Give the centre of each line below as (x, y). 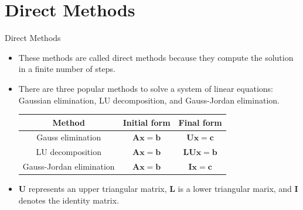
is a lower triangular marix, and (235, 189)
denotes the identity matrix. (69, 200)
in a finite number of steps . (67, 69)
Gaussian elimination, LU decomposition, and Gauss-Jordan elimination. (149, 100)
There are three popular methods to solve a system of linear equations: (146, 88)
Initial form (147, 122)
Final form (200, 122)
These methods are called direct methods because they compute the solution (156, 57)
